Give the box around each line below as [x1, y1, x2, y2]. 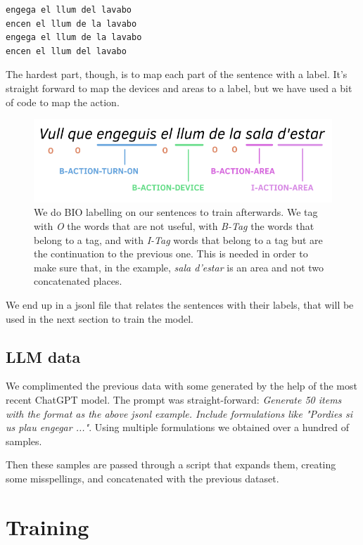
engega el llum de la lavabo [6, 32, 142, 43]
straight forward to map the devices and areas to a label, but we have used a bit [6, 80, 352, 95]
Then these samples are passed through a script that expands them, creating [6, 457, 336, 472]
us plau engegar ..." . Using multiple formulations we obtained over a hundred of [6, 420, 349, 435]
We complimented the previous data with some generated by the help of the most [6, 378, 357, 393]
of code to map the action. [6, 94, 120, 109]
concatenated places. [34, 274, 122, 288]
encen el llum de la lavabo [6, 18, 137, 29]
